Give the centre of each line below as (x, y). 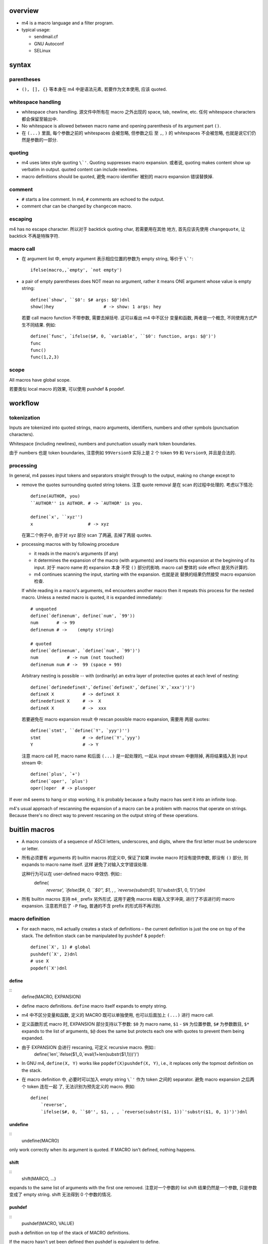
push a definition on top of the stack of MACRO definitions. (69, 1233)
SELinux (42, 51)
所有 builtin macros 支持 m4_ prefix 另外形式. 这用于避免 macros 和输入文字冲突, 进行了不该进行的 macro (128, 899)
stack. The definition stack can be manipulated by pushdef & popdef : (94, 935)
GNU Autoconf (49, 44)
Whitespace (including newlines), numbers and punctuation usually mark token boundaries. (103, 443)
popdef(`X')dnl (49, 968)
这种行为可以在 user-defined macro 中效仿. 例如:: (72, 874)
